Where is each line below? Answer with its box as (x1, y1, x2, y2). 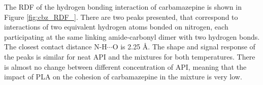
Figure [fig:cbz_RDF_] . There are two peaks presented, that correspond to (4, 11, 238, 22)
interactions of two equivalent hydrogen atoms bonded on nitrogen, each (4, 21, 228, 32)
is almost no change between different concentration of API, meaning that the (4, 61, 247, 72)
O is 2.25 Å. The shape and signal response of (112, 41, 255, 52)
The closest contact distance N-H (4, 41, 107, 52)
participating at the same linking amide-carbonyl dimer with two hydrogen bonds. (4, 31, 260, 42)
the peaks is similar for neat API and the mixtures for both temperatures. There (4, 51, 255, 62)
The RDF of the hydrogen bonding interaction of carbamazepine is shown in (4, 2, 242, 12)
